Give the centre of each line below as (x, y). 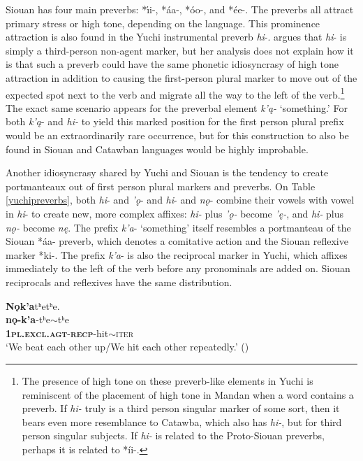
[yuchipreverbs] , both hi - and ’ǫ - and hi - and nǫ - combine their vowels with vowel (180, 200)
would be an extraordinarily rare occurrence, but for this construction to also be (177, 135)
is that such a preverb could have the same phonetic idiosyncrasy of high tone (172, 64)
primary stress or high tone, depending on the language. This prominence (163, 23)
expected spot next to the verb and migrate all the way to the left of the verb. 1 (175, 93)
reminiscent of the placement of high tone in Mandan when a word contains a (188, 394)
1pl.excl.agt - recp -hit (57, 333)
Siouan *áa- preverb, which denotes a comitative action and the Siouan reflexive (177, 241)
